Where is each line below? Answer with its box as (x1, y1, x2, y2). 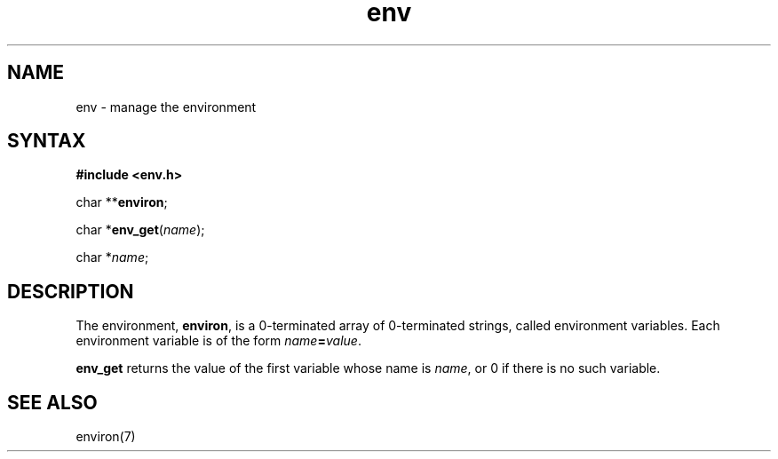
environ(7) (75, 429, 136, 445)
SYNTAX (7, 130, 86, 153)
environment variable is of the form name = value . (75, 333, 361, 349)
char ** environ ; (75, 194, 168, 210)
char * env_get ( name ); (75, 222, 205, 238)
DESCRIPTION (7, 280, 134, 303)
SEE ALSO (7, 391, 98, 414)
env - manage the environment (75, 99, 257, 115)
